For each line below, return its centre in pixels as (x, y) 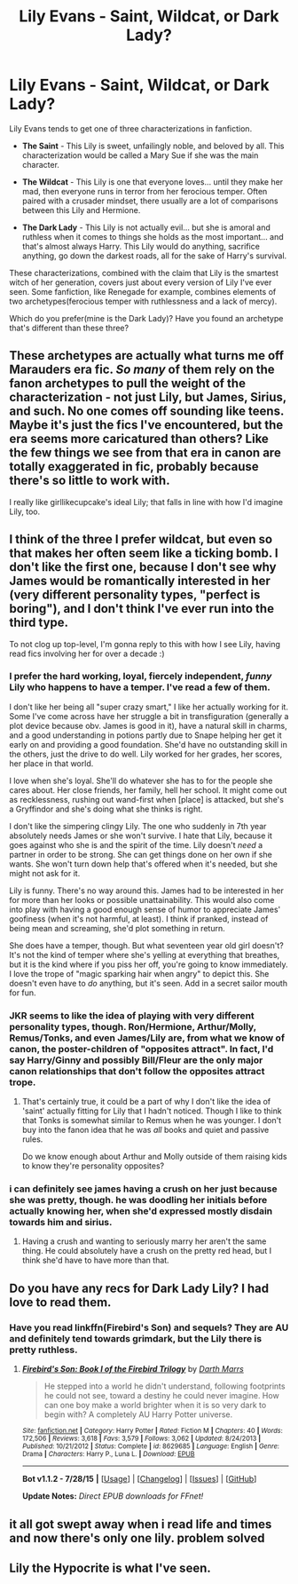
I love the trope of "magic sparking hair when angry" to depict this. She (139, 973)
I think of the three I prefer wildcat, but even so (141, 539)
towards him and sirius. (61, 1223)
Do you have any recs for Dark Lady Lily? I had (139, 1288)
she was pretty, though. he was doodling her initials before (138, 1200)
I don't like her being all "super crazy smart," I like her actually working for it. (149, 707)
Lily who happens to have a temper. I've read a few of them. (140, 687)
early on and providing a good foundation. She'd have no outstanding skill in (149, 744)
